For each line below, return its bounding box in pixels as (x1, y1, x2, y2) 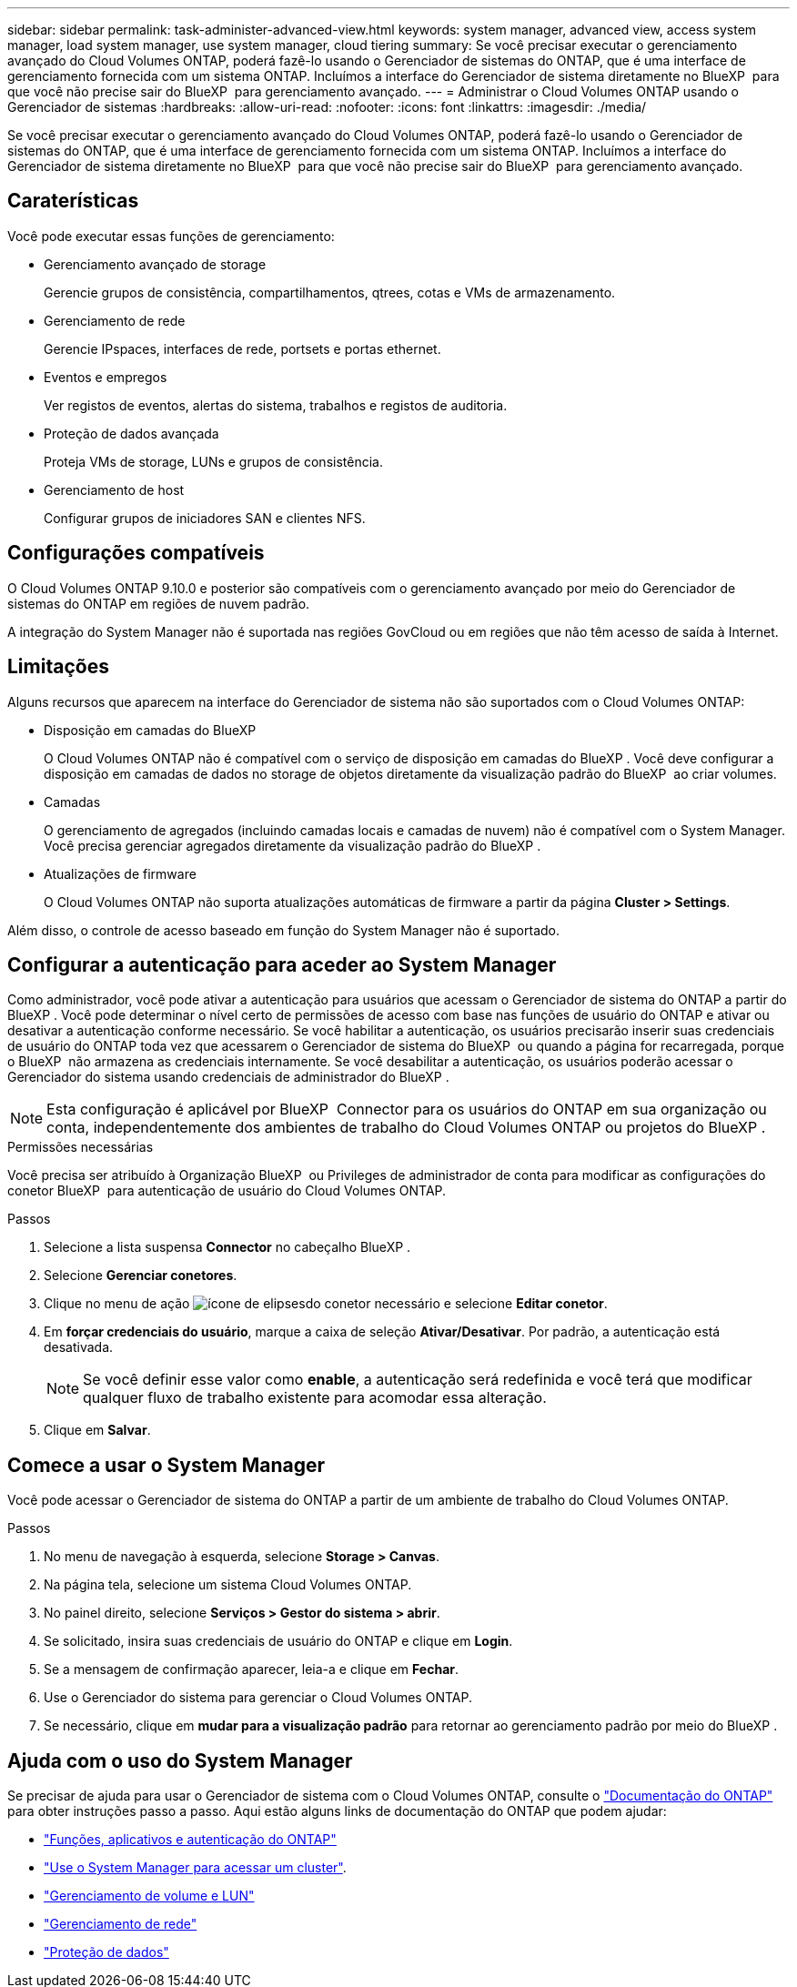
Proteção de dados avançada (44, 425, 219, 441)
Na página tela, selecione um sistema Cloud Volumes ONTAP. (44, 1577, 412, 1593)
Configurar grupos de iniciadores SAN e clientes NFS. (44, 509, 366, 526)
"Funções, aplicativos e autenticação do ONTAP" (44, 1831, 337, 1848)
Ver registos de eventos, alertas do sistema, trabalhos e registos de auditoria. (44, 397, 508, 413)
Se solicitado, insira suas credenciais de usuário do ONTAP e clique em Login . (44, 1633, 513, 1649)
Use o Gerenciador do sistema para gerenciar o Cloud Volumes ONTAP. (44, 1689, 472, 1706)
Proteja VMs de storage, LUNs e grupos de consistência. (44, 453, 383, 469)
